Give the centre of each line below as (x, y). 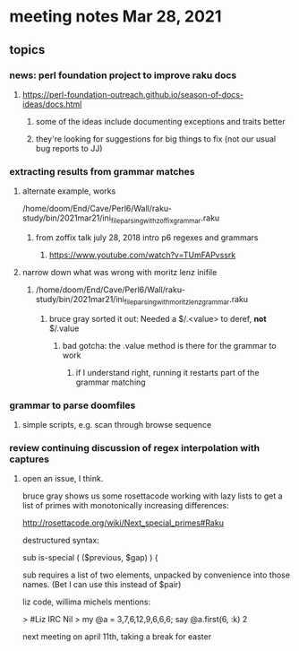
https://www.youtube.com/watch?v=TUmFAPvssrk (142, 255)
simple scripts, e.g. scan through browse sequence (117, 425)
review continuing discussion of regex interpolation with (135, 447)
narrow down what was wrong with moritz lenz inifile (120, 272)
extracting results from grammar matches (102, 171)
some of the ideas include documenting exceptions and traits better (160, 121)
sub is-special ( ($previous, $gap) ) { (90, 558)
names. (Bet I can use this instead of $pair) (102, 585)
